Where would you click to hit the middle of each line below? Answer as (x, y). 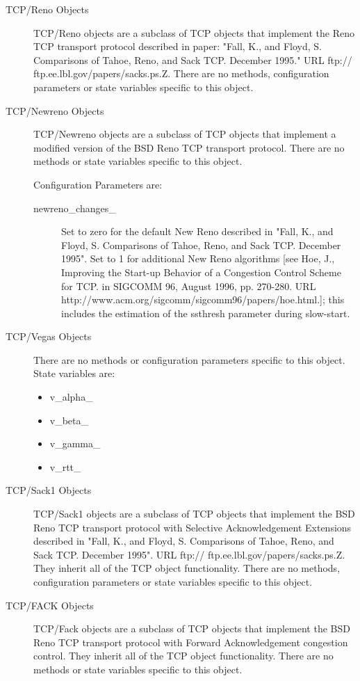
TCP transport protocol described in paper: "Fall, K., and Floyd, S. (178, 46)
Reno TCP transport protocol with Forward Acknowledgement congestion (191, 642)
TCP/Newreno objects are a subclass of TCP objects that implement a (185, 134)
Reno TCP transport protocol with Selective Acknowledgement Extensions (193, 527)
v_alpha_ (71, 397)
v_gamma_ (75, 443)
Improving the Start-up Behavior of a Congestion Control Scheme (201, 272)
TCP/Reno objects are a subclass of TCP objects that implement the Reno (194, 32)
